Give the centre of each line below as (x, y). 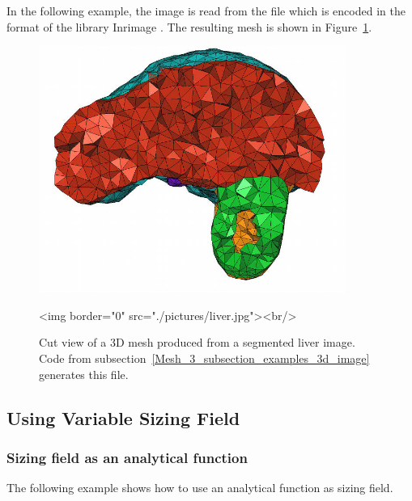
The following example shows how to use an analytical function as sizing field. (200, 488)
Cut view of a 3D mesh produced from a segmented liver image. (197, 342)
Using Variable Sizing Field (123, 417)
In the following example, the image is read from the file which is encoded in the (206, 11)
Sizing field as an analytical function (127, 457)
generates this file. (84, 374)
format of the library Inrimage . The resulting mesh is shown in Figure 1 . (189, 26)
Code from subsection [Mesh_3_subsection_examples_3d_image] (204, 358)
